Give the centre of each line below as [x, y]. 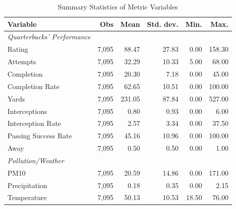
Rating [18, 49]
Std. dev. [163, 24]
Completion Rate [34, 86]
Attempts [22, 61]
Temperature [27, 197]
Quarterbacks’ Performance [49, 37]
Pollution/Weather [36, 160]
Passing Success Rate [40, 136]
